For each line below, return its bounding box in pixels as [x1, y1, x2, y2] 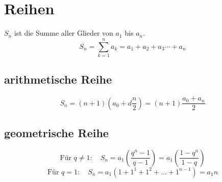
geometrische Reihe [4, 124, 109, 140]
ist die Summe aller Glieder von [14, 28, 113, 38]
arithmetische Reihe [4, 71, 112, 87]
